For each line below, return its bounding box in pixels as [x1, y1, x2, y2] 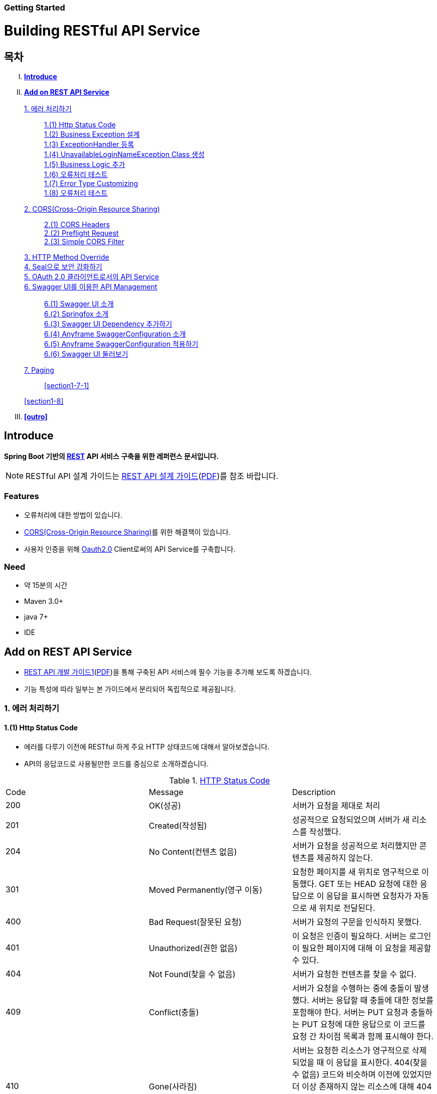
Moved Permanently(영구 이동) [148, 884, 263, 895]
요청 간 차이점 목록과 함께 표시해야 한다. [292, 1031, 433, 1041]
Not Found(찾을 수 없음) [148, 969, 236, 979]
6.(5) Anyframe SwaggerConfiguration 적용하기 [44, 339, 198, 348]
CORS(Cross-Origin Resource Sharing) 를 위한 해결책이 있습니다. [24, 527, 231, 536]
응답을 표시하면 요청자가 [326, 890, 412, 901]
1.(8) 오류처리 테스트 [44, 188, 108, 197]
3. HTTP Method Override [24, 252, 109, 261]
